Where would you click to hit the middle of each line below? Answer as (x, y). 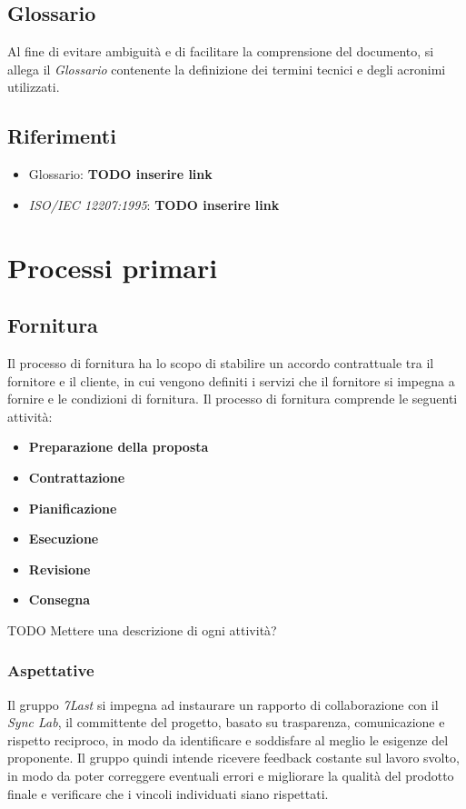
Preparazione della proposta (119, 447)
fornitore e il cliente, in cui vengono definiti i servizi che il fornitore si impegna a (231, 380)
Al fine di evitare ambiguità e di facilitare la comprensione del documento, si (221, 51)
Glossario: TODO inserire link (120, 174)
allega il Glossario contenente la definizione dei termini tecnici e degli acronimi (227, 69)
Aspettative (51, 670)
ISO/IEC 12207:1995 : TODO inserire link (154, 204)
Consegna (59, 599)
